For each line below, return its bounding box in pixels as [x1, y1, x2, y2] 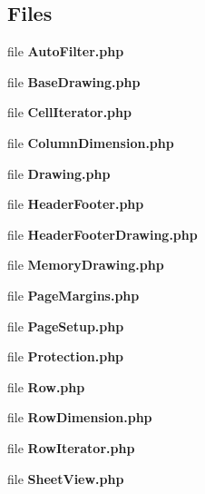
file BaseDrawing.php [7, 72, 141, 91]
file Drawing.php [7, 163, 111, 183]
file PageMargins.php [7, 285, 140, 304]
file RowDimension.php [7, 408, 152, 427]
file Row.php [7, 377, 85, 396]
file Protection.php [7, 347, 124, 366]
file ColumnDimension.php [7, 133, 174, 152]
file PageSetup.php [7, 316, 124, 335]
